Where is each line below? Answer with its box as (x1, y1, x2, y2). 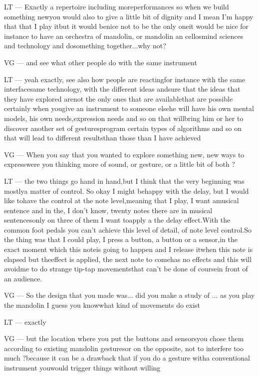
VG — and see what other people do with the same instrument (4, 57, 197, 67)
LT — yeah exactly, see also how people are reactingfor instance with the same (4, 74, 246, 84)
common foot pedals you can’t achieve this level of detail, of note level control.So (4, 224, 252, 235)
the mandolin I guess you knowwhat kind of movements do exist (4, 300, 201, 310)
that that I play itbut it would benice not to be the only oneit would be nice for (4, 21, 249, 31)
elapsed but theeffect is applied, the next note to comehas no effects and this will (4, 253, 252, 264)
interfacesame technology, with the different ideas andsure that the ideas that (4, 84, 241, 94)
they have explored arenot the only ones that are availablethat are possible (4, 93, 233, 104)
